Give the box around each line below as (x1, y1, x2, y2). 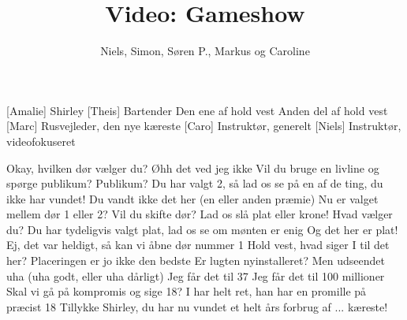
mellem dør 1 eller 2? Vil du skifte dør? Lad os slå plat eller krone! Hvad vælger (6, 206, 393, 222)
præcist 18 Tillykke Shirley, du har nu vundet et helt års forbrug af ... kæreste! (6, 298, 388, 314)
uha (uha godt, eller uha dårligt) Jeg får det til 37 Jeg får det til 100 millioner (6, 267, 385, 284)
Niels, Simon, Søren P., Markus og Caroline (100, 43, 310, 59)
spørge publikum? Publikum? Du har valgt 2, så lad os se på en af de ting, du (6, 175, 383, 192)
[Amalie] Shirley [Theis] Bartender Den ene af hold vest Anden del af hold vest (6, 102, 388, 118)
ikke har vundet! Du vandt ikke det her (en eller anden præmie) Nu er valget (6, 190, 379, 207)
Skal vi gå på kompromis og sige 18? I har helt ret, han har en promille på (6, 283, 367, 300)
